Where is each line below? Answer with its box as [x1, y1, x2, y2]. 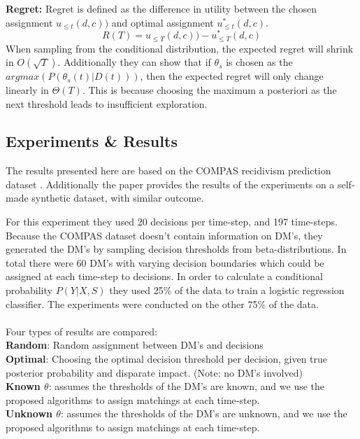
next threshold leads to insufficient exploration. [6, 96, 208, 111]
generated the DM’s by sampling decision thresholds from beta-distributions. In [6, 242, 347, 256]
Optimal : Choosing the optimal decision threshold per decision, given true [6, 351, 328, 366]
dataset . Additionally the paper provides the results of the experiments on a [6, 176, 335, 191]
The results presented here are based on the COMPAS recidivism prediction [6, 163, 331, 178]
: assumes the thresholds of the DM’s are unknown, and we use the [60, 406, 347, 421]
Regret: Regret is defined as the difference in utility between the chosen [6, 1, 317, 15]
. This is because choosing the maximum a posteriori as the [82, 82, 337, 97]
